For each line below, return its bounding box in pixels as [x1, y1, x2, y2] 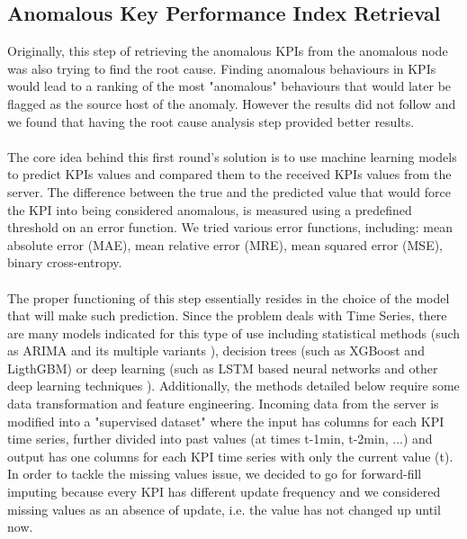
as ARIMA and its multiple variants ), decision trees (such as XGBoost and [7, 341, 425, 360]
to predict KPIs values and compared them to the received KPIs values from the [7, 165, 452, 184]
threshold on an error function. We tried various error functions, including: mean [7, 218, 453, 237]
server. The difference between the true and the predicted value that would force [7, 182, 451, 201]
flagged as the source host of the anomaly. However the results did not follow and [7, 94, 456, 112]
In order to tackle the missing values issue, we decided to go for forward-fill [7, 464, 422, 483]
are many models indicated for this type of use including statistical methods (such [7, 323, 461, 342]
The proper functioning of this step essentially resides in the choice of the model [7, 288, 450, 307]
